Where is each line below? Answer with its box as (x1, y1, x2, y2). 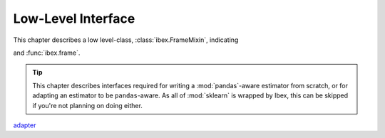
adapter (13, 121, 36, 129)
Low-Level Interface (13, 11, 135, 26)
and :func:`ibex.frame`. (13, 48, 81, 57)
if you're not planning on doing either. (32, 101, 143, 110)
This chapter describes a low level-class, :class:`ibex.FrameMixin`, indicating (13, 36, 239, 44)
